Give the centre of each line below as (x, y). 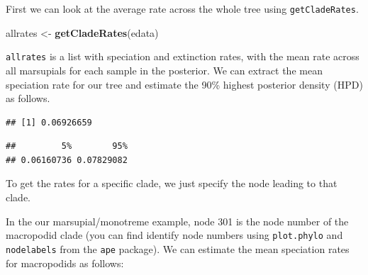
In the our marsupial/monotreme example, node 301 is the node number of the (177, 221)
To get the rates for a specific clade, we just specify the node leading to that (172, 183)
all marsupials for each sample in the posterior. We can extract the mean (164, 70)
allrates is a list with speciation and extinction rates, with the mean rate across (183, 56)
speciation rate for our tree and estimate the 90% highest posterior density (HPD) (184, 84)
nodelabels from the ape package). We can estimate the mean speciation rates (178, 248)
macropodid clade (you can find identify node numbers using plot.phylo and (174, 235)
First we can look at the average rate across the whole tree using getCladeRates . (182, 9)
